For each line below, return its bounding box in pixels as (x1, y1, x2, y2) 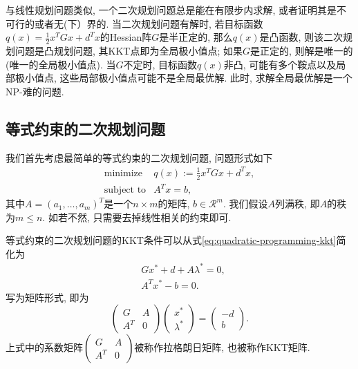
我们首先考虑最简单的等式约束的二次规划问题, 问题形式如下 (6, 150, 273, 164)
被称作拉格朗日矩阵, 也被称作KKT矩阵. (134, 340, 310, 354)
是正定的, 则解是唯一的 (250, 44, 353, 58)
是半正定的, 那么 (159, 30, 233, 44)
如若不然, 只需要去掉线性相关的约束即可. (48, 209, 232, 224)
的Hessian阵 (100, 30, 152, 44)
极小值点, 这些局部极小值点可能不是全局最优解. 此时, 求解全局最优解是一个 (15, 70, 352, 85)
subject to (104, 185, 147, 196)
